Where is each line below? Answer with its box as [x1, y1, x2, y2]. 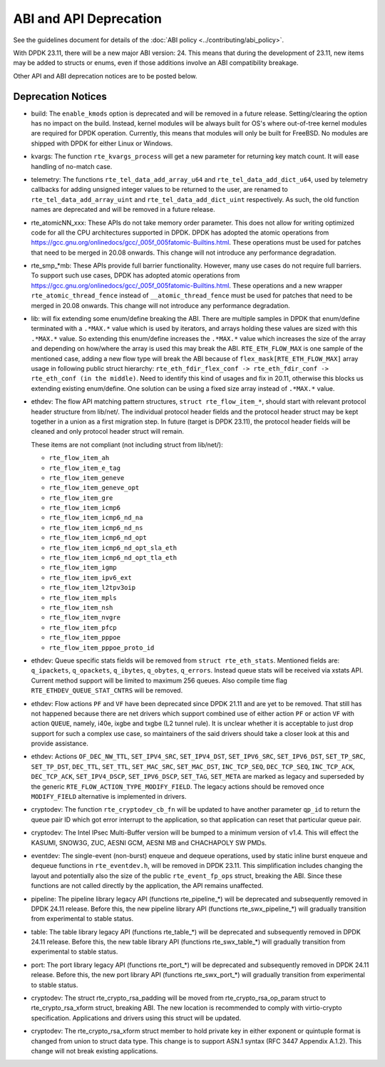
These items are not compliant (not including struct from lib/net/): [31, 440, 224, 449]
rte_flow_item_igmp [48, 563, 117, 572]
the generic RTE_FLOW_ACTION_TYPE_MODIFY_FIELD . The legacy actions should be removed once [31, 782, 324, 791]
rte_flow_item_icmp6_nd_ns [48, 524, 143, 531]
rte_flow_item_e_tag [48, 464, 121, 472]
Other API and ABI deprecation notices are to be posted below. [13, 71, 197, 80]
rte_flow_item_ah [48, 454, 110, 462]
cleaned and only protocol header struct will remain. [31, 427, 185, 436]
